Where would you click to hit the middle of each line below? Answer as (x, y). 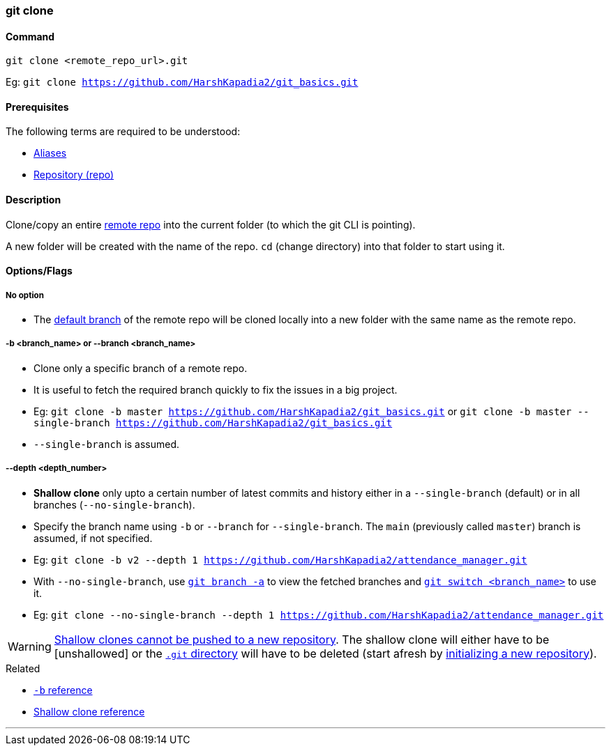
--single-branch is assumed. (107, 444)
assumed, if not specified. (93, 538)
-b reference (63, 690)
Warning (30, 646)
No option (25, 295)
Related (23, 668)
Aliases (50, 153)
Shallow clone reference (89, 711)
